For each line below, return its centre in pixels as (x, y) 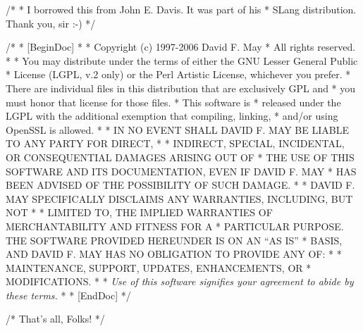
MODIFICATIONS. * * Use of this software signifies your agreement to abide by (180, 281)
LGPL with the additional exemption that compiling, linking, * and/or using (172, 116)
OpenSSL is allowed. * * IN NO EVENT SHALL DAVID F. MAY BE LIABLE (177, 129)
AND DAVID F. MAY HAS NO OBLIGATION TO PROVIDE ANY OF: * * (174, 254)
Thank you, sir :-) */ (51, 23)
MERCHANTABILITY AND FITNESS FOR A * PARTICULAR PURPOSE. (175, 226)
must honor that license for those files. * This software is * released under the (173, 102)
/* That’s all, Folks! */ (55, 319)
